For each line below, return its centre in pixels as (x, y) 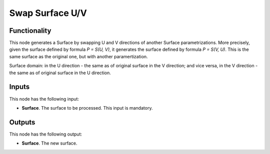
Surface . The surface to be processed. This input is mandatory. (87, 108)
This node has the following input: (44, 99)
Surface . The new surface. (49, 143)
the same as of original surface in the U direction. (60, 73)
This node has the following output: (46, 134)
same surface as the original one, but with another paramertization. (78, 56)
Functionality (30, 31)
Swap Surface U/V (48, 13)
